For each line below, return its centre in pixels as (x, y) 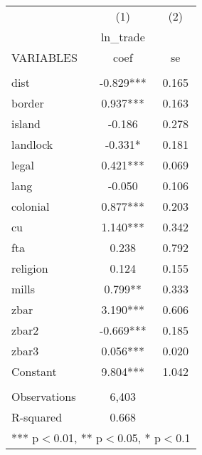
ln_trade (123, 37)
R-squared (37, 417)
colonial (31, 206)
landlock (32, 144)
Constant (34, 371)
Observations (44, 396)
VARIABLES (44, 57)
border (28, 103)
